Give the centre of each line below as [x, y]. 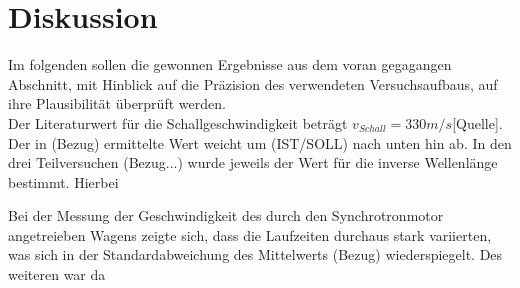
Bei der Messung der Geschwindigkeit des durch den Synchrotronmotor [226, 215]
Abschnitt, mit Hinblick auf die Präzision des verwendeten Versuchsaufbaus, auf [253, 83]
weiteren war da [57, 274]
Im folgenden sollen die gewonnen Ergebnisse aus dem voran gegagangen [230, 64]
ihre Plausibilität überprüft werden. [117, 103]
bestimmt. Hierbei [63, 181]
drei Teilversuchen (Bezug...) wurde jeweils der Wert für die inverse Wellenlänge [253, 162]
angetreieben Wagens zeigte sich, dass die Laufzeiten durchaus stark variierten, [250, 234]
